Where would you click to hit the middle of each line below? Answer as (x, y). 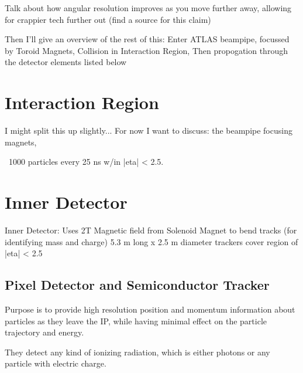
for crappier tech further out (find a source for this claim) (108, 19)
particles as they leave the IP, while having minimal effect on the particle (136, 321)
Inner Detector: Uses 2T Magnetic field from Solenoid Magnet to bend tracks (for (151, 230)
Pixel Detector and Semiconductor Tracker (137, 285)
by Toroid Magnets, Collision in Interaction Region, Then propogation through (146, 50)
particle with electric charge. (56, 363)
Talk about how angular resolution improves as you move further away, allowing (148, 8)
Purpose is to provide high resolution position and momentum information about (150, 309)
